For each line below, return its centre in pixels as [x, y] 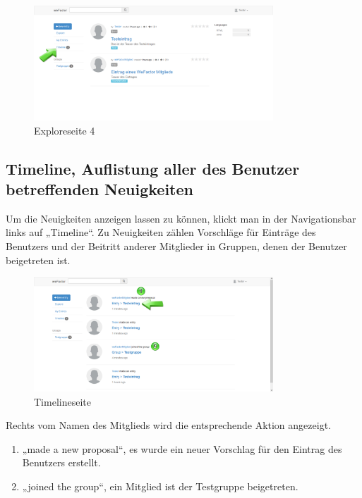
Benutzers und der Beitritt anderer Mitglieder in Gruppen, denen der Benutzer [176, 245]
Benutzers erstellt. [61, 462]
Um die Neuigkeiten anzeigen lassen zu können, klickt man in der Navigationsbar [181, 218]
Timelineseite [62, 401]
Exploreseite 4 [65, 130]
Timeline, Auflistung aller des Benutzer [153, 168]
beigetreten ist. [38, 260]
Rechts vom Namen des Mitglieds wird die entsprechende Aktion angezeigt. [168, 425]
